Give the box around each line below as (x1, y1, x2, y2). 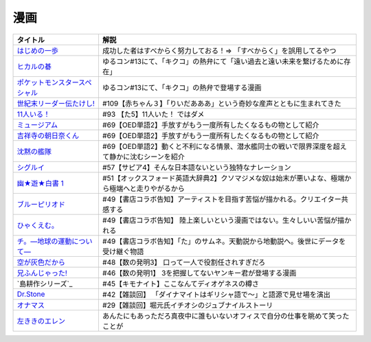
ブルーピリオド (16, 199, 65, 209)
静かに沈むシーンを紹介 (109, 152, 185, 161)
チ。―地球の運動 (16, 236, 72, 246)
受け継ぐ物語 (102, 247, 144, 256)
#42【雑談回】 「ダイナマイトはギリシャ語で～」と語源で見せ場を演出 (102, 289, 331, 299)
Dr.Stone (16, 289, 45, 299)
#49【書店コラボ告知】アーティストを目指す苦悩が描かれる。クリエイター (102, 194, 341, 204)
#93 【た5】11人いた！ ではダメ (102, 109, 205, 119)
